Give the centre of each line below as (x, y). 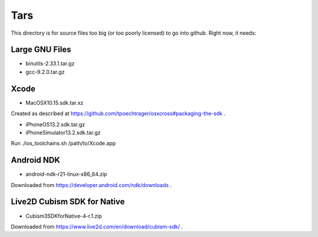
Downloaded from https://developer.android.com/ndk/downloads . (91, 185)
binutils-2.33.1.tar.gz (50, 64)
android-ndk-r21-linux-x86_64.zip (66, 174)
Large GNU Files (41, 50)
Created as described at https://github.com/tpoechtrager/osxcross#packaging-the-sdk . (118, 114)
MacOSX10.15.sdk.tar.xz (54, 102)
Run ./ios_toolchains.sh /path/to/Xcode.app (63, 143)
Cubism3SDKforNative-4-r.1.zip (64, 216)
